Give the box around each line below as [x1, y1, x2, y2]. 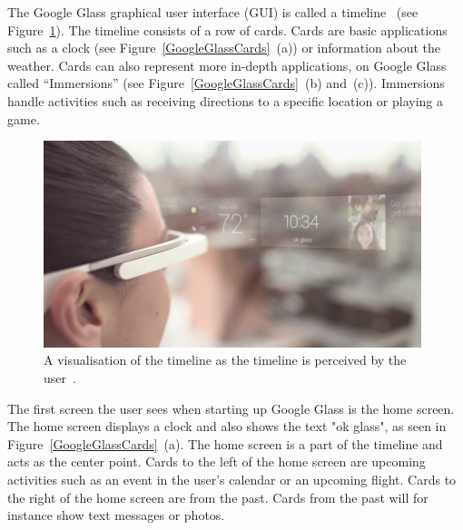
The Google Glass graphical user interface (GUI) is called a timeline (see [7, 3, 419, 21]
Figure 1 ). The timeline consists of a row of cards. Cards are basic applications [7, 20, 448, 39]
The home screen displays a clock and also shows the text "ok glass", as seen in [7, 417, 447, 436]
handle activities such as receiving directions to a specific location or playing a [7, 91, 443, 110]
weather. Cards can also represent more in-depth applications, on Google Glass [7, 55, 447, 74]
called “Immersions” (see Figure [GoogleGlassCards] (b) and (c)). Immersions [7, 74, 445, 93]
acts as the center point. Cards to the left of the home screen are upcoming [7, 452, 426, 471]
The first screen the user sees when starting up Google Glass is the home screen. [7, 398, 455, 417]
